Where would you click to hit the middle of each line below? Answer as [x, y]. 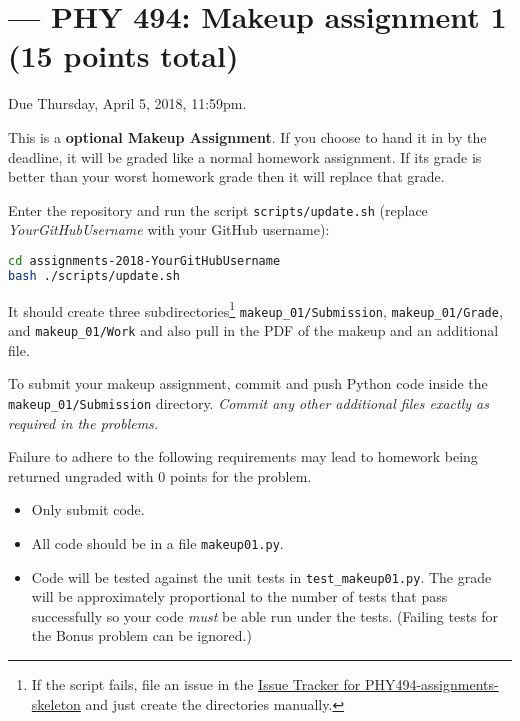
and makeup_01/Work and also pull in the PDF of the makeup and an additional [253, 330]
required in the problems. [83, 422]
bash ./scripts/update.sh [94, 275]
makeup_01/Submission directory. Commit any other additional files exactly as [248, 402]
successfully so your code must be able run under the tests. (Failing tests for [265, 615]
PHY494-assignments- [431, 683]
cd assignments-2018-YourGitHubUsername [144, 260]
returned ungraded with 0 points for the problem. [160, 475]
